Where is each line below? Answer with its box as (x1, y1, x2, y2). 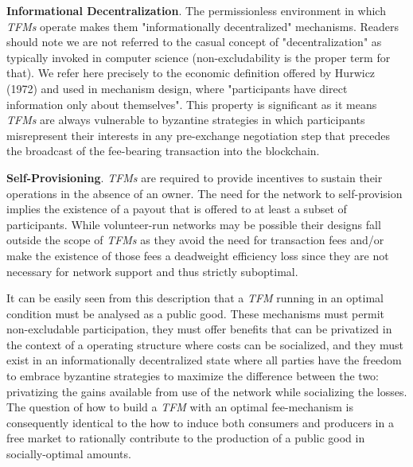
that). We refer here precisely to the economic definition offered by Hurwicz (6, 64, 376, 81)
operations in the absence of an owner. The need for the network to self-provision (6, 185, 403, 201)
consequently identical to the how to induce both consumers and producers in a (6, 414, 394, 430)
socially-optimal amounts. (6, 446, 131, 462)
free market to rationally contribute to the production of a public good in (6, 430, 365, 446)
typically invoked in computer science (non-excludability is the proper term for (6, 49, 391, 65)
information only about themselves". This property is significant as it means (6, 95, 377, 112)
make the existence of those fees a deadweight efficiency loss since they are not (6, 247, 389, 263)
